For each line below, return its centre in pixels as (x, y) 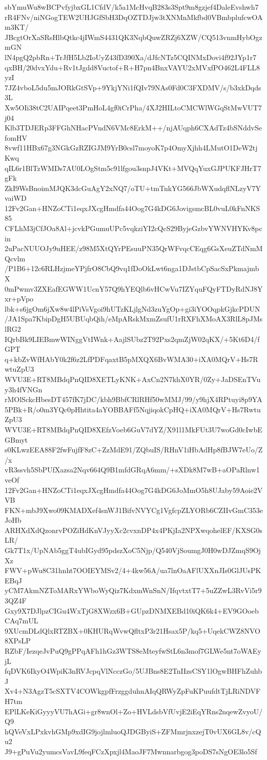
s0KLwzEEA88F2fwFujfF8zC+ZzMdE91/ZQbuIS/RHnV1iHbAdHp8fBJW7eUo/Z (134, 450)
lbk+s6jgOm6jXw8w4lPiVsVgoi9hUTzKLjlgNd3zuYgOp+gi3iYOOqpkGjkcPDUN (132, 308)
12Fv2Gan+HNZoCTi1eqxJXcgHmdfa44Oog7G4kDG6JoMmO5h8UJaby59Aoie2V (134, 490)
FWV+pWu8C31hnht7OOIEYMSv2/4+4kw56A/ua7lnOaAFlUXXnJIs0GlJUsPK (133, 570)
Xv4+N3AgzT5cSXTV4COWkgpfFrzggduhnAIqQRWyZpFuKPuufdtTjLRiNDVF (133, 691)
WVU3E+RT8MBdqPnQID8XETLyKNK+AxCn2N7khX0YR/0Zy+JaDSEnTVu (133, 379)
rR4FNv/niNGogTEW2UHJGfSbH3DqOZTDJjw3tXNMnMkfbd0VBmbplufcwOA (134, 17)
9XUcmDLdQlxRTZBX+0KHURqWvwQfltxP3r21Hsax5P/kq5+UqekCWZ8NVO (132, 630)
